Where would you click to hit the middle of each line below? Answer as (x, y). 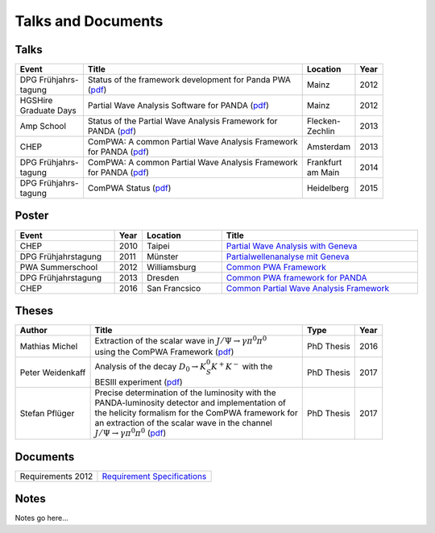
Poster (32, 216)
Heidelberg (328, 188)
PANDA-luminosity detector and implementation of (190, 402)
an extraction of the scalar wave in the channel (184, 423)
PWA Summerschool (59, 267)
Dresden (163, 277)
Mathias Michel (49, 347)
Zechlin (321, 131)
